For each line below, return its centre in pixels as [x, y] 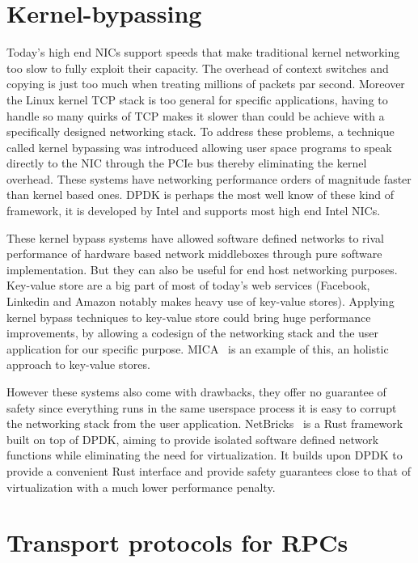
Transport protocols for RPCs [177, 542]
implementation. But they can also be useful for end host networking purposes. [202, 269]
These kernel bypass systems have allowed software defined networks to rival [195, 237]
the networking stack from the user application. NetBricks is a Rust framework [205, 423]
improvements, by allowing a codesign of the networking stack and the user [193, 333]
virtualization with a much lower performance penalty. [141, 487]
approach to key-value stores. [78, 364]
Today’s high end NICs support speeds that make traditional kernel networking [203, 52]
